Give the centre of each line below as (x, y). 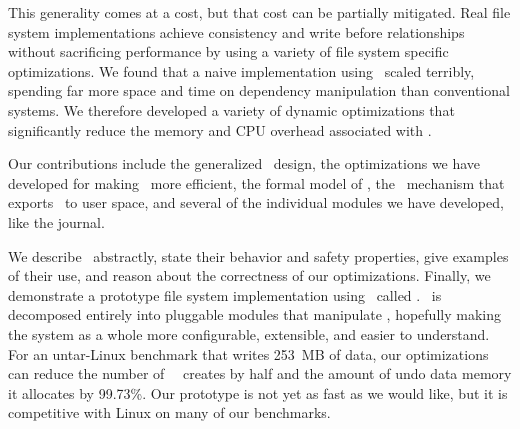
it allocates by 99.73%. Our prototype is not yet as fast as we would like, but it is (258, 392)
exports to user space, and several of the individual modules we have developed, (256, 202)
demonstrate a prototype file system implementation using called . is (225, 294)
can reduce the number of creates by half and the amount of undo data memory (260, 373)
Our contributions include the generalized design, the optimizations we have (244, 163)
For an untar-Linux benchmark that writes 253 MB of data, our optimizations (248, 353)
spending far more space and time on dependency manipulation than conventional (259, 90)
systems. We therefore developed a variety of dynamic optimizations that (231, 109)
